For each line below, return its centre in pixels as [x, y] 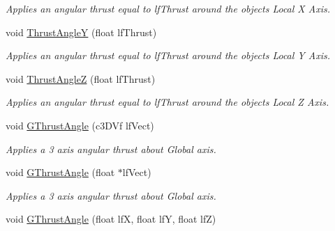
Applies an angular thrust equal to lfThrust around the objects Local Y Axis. [168, 55]
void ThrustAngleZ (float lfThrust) [81, 78]
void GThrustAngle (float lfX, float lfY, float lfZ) [111, 219]
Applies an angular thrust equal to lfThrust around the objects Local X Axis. [168, 8]
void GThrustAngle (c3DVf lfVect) [80, 125]
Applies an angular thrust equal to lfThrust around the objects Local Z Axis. [167, 102]
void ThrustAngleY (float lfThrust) [81, 32]
